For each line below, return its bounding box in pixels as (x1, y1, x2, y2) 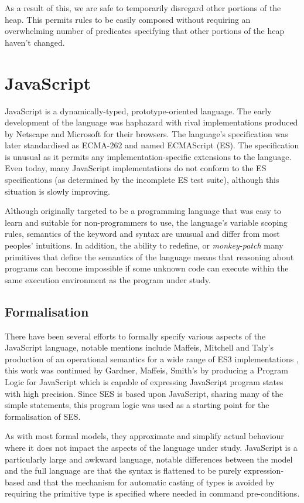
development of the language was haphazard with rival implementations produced (5, 116, 298, 128)
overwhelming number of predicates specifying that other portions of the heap (5, 25, 285, 37)
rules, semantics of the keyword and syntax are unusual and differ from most (5, 227, 280, 240)
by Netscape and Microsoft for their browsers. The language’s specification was (5, 127, 288, 140)
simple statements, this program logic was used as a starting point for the (5, 399, 269, 411)
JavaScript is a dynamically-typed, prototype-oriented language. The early (5, 104, 272, 117)
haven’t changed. (5, 36, 65, 48)
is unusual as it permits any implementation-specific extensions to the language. (5, 150, 292, 162)
